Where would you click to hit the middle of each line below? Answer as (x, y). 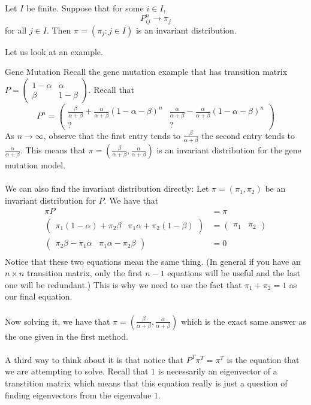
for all (16, 30)
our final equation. (39, 296)
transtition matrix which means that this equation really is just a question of (146, 383)
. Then (59, 30)
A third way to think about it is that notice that (94, 359)
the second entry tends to (248, 135)
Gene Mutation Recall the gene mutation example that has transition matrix (146, 72)
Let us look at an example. (54, 51)
